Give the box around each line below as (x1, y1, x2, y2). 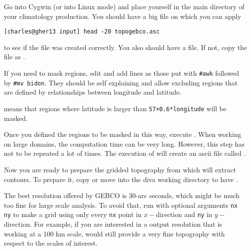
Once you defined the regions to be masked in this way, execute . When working (4, 129, 241, 139)
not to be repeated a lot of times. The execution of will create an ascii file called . (4, 148, 246, 158)
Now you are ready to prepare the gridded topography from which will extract (4, 164, 236, 174)
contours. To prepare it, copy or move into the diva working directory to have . (4, 174, 238, 184)
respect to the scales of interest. (4, 238, 98, 248)
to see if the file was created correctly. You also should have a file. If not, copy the (4, 42, 247, 52)
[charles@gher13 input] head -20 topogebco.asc (4, 28, 160, 35)
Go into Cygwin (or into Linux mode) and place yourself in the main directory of (4, 1, 245, 11)
